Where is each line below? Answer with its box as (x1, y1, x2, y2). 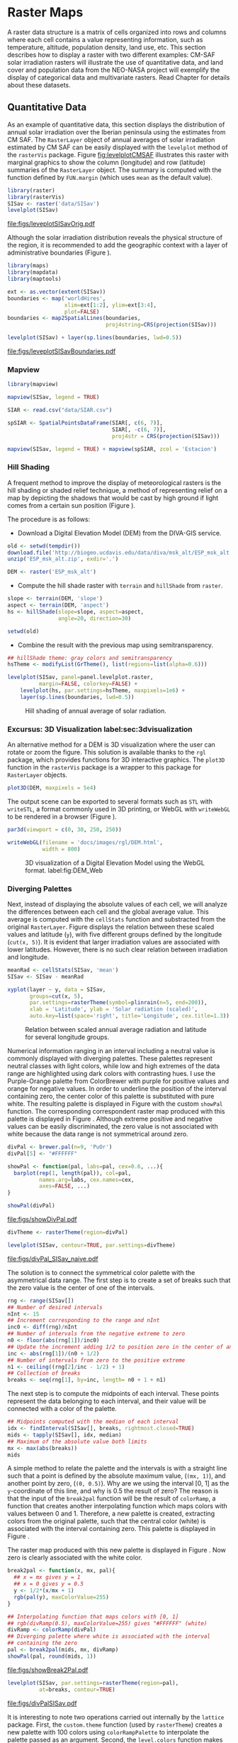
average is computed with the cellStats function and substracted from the (7, 915, 226, 923)
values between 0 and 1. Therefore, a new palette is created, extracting (7, 1509, 215, 1518)
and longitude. (7, 952, 50, 961)
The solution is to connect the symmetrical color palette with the (7, 1268, 195, 1276)
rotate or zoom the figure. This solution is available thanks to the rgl (7, 748, 207, 757)
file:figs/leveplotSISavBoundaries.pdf (7, 347, 116, 356)
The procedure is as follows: (7, 515, 91, 523)
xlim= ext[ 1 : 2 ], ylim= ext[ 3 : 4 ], (64, 302, 157, 309)
